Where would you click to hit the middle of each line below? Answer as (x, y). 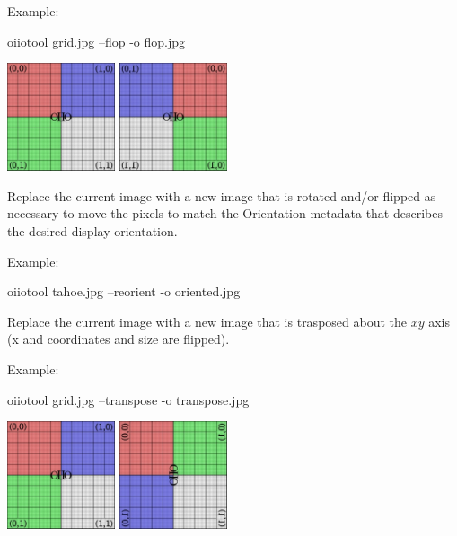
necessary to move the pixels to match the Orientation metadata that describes (225, 213)
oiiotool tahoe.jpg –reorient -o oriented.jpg (124, 291)
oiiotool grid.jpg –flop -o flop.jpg (97, 41)
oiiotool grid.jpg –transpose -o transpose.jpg (128, 399)
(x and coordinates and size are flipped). (119, 339)
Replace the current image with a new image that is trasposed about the (207, 321)
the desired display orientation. (92, 230)
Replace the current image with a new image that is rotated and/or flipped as (222, 195)
